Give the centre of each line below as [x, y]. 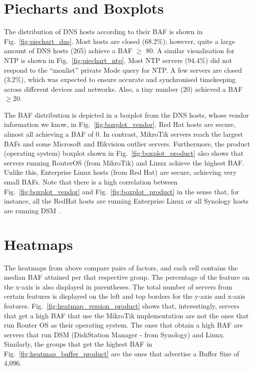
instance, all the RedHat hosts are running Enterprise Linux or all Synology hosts [126, 201]
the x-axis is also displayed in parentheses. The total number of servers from [118, 286]
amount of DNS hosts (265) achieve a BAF [68, 51]
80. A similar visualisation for [190, 51]
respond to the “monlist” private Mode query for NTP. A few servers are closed [123, 70]
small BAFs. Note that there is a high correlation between [91, 182]
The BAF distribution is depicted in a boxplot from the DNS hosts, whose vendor [127, 114]
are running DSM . [33, 210]
